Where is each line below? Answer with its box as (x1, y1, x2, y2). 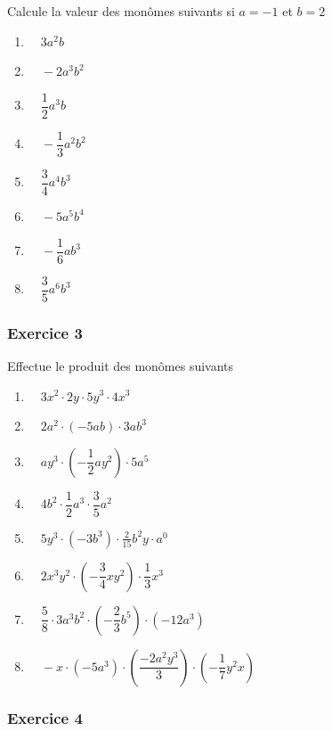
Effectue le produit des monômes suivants (7, 356, 234, 374)
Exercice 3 (7, 321, 83, 343)
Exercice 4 (7, 706, 83, 728)
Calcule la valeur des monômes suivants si (7, 2, 235, 20)
